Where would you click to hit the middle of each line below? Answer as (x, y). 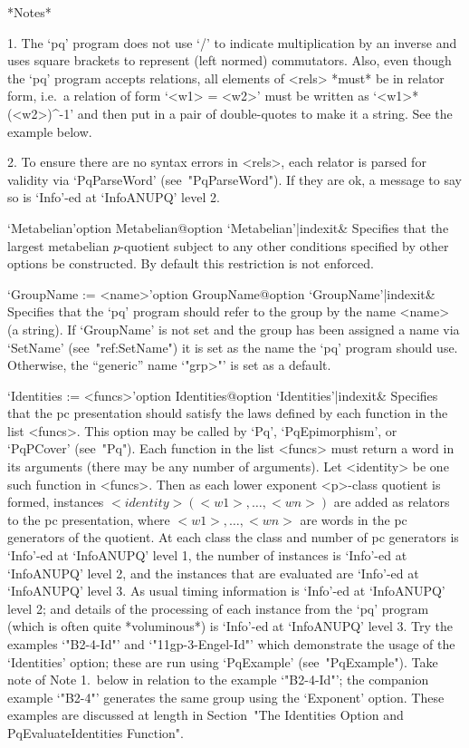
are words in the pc (354, 519)
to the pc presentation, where (89, 519)
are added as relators (392, 502)
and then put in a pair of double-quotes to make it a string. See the (265, 113)
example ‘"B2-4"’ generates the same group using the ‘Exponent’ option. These (226, 697)
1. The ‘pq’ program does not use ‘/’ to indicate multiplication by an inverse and (232, 42)
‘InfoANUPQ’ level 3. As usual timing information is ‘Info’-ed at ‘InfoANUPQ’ (226, 591)
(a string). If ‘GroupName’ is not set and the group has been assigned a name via (234, 329)
